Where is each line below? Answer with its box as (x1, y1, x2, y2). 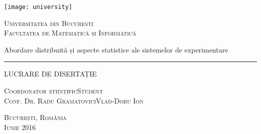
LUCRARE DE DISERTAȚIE (4, 68, 97, 79)
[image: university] (4, 3, 73, 10)
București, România (4, 112, 67, 122)
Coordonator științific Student (4, 85, 103, 96)
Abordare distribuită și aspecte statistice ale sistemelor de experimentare (4, 44, 228, 54)
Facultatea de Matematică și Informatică (4, 27, 137, 38)
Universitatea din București (4, 17, 93, 28)
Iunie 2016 (4, 121, 36, 132)
